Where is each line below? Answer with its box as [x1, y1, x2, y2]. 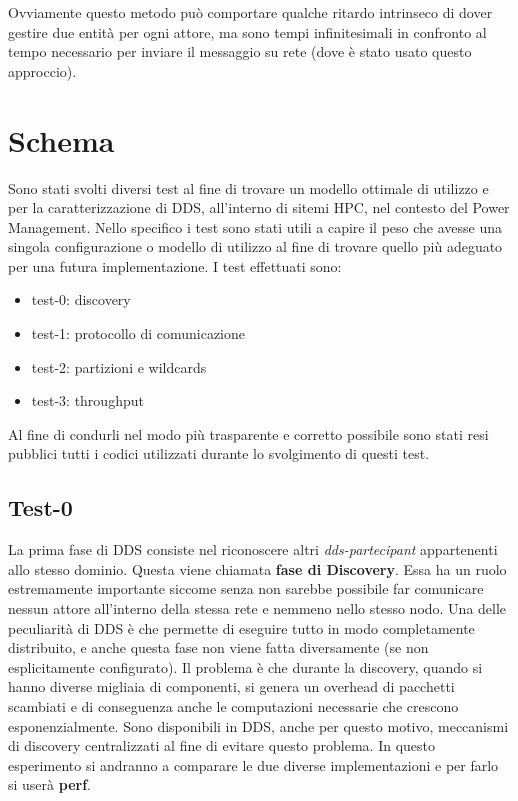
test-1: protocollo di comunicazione [31, 323, 246, 344]
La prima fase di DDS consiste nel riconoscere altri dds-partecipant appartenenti [8, 539, 498, 560]
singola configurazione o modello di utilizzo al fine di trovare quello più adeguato [8, 236, 503, 257]
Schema [8, 119, 115, 160]
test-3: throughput [31, 390, 144, 411]
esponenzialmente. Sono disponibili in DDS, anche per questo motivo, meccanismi [8, 715, 509, 736]
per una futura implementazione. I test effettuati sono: [8, 255, 342, 276]
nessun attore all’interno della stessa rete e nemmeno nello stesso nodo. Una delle [8, 598, 507, 619]
